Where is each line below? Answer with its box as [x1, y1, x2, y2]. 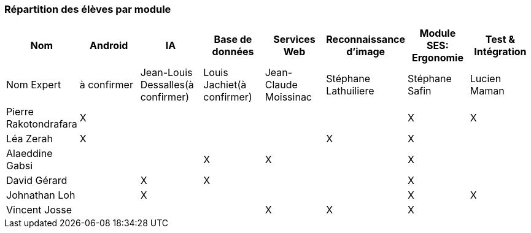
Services [273, 33, 316, 46]
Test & [485, 33, 516, 46]
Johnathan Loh [6, 189, 76, 202]
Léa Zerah [6, 132, 53, 145]
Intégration [474, 45, 527, 58]
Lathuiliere [326, 85, 374, 97]
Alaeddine [6, 147, 53, 160]
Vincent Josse [6, 204, 72, 216]
